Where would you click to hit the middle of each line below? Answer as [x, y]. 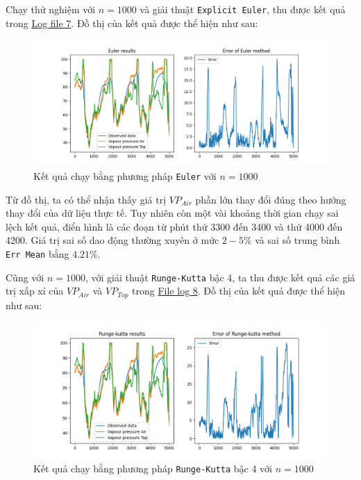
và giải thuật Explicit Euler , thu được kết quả [243, 9]
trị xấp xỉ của [35, 291]
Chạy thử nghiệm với [51, 9]
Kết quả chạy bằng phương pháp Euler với [125, 176]
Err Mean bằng [37, 254]
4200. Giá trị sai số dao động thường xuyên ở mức [112, 240]
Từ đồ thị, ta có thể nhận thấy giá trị [86, 199]
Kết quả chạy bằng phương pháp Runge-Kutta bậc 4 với [153, 468]
